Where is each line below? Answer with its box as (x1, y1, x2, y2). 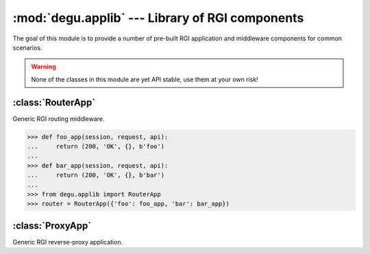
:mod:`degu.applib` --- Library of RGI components (12, 10, 304, 25)
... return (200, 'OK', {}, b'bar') (27, 171, 164, 179)
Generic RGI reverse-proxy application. (12, 238, 123, 246)
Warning (31, 62, 56, 71)
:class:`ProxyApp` (12, 220, 92, 231)
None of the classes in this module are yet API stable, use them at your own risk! (31, 75, 258, 84)
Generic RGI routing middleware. (12, 114, 106, 123)
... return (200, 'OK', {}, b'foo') (27, 142, 164, 150)
